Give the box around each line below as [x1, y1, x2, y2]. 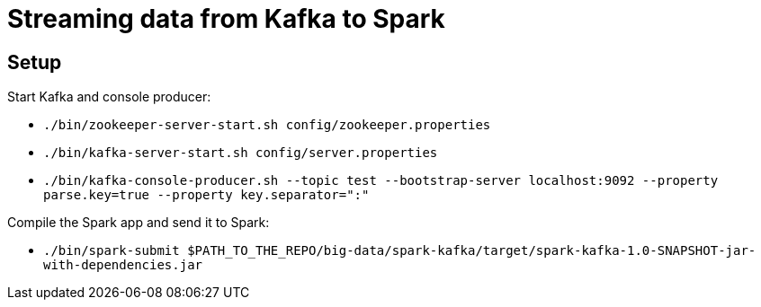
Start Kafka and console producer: [7, 89, 211, 105]
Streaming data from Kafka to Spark [7, 4, 445, 34]
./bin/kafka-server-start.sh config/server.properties [43, 145, 438, 161]
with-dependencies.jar [43, 258, 203, 273]
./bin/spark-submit [43, 243, 180, 259]
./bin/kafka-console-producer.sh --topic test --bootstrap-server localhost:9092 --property [43, 173, 719, 189]
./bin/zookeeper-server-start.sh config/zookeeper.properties [43, 118, 491, 133]
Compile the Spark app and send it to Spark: [7, 215, 270, 231]
